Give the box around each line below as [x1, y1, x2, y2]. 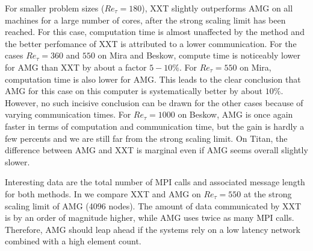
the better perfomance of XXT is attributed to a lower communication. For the [5, 37, 297, 49]
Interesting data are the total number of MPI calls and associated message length [5, 176, 305, 188]
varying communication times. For [5, 108, 131, 121]
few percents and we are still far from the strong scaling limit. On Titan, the [5, 132, 288, 144]
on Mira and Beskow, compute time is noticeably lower [98, 49, 300, 62]
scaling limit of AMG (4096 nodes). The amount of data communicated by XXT [5, 199, 302, 212]
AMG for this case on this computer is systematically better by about [5, 84, 263, 97]
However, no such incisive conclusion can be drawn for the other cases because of [5, 96, 303, 109]
